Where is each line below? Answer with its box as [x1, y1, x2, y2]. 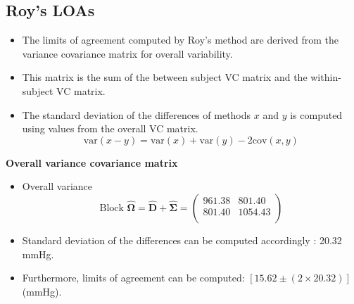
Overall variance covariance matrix [6, 155, 178, 170]
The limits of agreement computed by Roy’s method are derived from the [22, 32, 339, 47]
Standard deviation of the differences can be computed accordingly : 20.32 [22, 232, 342, 247]
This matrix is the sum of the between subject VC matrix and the [22, 70, 308, 84]
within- [310, 70, 341, 84]
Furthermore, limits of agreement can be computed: [22, 270, 245, 285]
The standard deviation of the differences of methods [22, 107, 251, 122]
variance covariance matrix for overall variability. [22, 46, 233, 61]
